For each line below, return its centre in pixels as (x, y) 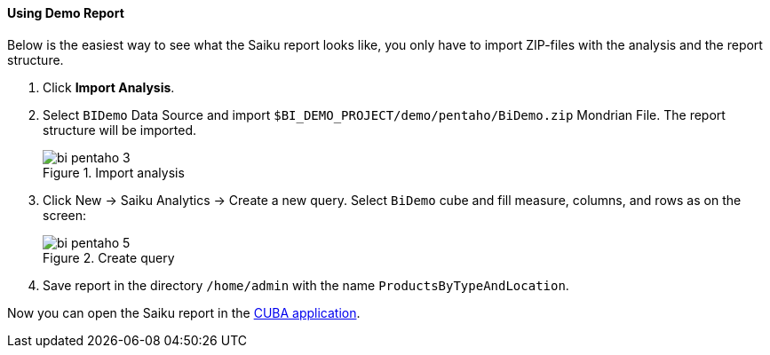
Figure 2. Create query (109, 257)
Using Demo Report (66, 13)
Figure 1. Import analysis (114, 172)
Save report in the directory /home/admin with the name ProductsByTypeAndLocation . (306, 285)
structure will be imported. (120, 130)
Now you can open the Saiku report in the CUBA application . (184, 312)
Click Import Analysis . (109, 87)
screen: (65, 215)
